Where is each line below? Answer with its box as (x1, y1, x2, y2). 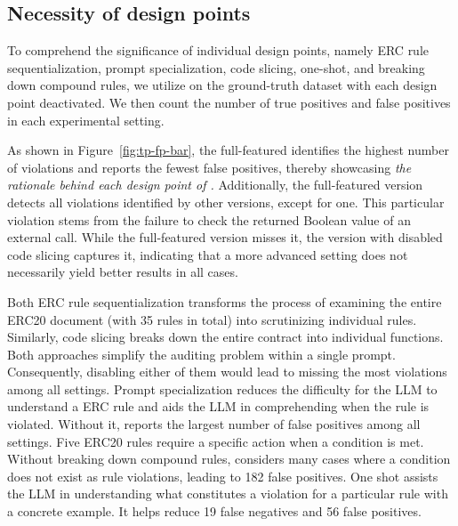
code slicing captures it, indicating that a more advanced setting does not (7, 245, 408, 263)
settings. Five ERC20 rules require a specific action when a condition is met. (7, 432, 424, 450)
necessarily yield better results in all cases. (7, 263, 238, 281)
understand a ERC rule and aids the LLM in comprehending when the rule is (7, 397, 430, 416)
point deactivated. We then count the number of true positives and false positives (7, 93, 451, 111)
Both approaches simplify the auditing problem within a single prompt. (7, 344, 396, 363)
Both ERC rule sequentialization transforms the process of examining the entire (7, 292, 442, 311)
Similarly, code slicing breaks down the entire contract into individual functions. (7, 328, 444, 346)
